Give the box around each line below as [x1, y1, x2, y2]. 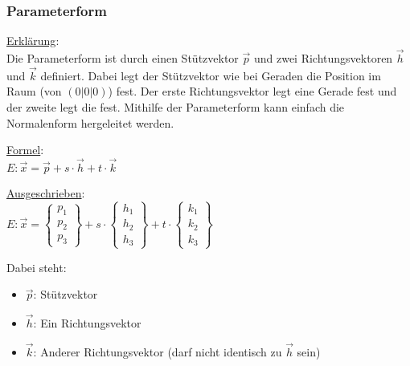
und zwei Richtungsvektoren [253, 50, 393, 67]
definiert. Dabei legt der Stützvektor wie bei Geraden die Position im [40, 67, 381, 83]
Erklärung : [6, 32, 59, 49]
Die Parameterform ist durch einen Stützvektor [6, 50, 239, 67]
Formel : [6, 141, 44, 158]
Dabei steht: [6, 258, 67, 275]
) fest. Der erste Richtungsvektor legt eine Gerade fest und [108, 83, 397, 100]
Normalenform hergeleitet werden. [6, 114, 174, 131]
